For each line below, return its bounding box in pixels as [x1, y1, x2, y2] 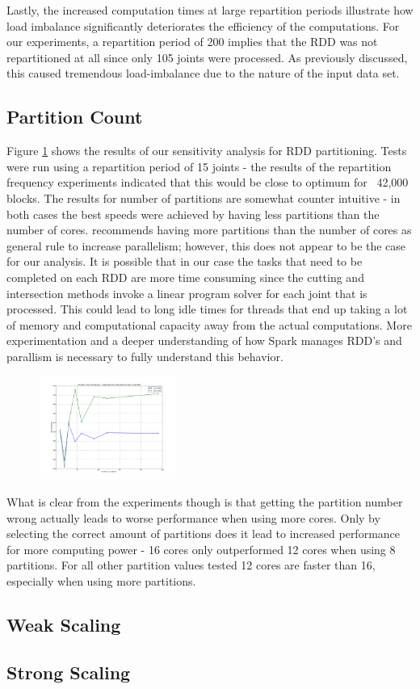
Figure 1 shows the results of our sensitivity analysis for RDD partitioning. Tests [6, 142, 407, 159]
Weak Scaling [6, 611, 121, 636]
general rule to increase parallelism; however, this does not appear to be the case [6, 237, 406, 254]
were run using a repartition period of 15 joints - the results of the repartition [6, 158, 392, 174]
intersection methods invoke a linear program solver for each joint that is [6, 284, 367, 301]
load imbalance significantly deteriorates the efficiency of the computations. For [6, 17, 400, 34]
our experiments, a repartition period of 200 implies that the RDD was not [6, 33, 378, 50]
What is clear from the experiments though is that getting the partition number [6, 493, 403, 510]
